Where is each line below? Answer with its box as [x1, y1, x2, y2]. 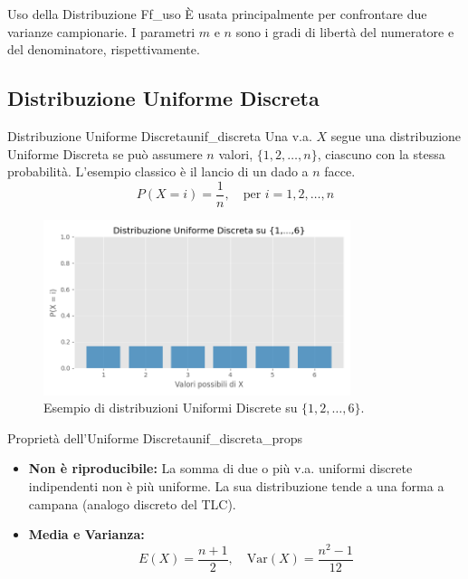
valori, [218, 144, 253, 163]
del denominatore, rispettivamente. [7, 40, 200, 59]
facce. [324, 162, 356, 181]
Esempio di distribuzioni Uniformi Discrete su [43, 398, 298, 417]
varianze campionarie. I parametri [7, 22, 196, 41]
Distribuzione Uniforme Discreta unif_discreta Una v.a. [7, 126, 312, 145]
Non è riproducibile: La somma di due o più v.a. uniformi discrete [28, 459, 413, 478]
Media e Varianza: [28, 525, 145, 544]
